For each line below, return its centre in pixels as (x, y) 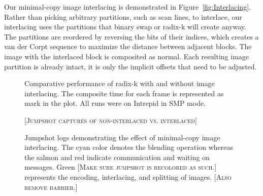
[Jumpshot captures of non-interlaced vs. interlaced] (111, 120)
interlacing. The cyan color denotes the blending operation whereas (129, 147)
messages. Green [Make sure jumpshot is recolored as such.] (121, 167)
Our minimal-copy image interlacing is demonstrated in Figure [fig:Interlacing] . (127, 7)
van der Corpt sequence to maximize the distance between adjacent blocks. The (128, 46)
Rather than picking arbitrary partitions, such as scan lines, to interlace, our (123, 16)
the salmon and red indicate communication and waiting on (117, 157)
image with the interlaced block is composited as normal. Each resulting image (127, 56)
